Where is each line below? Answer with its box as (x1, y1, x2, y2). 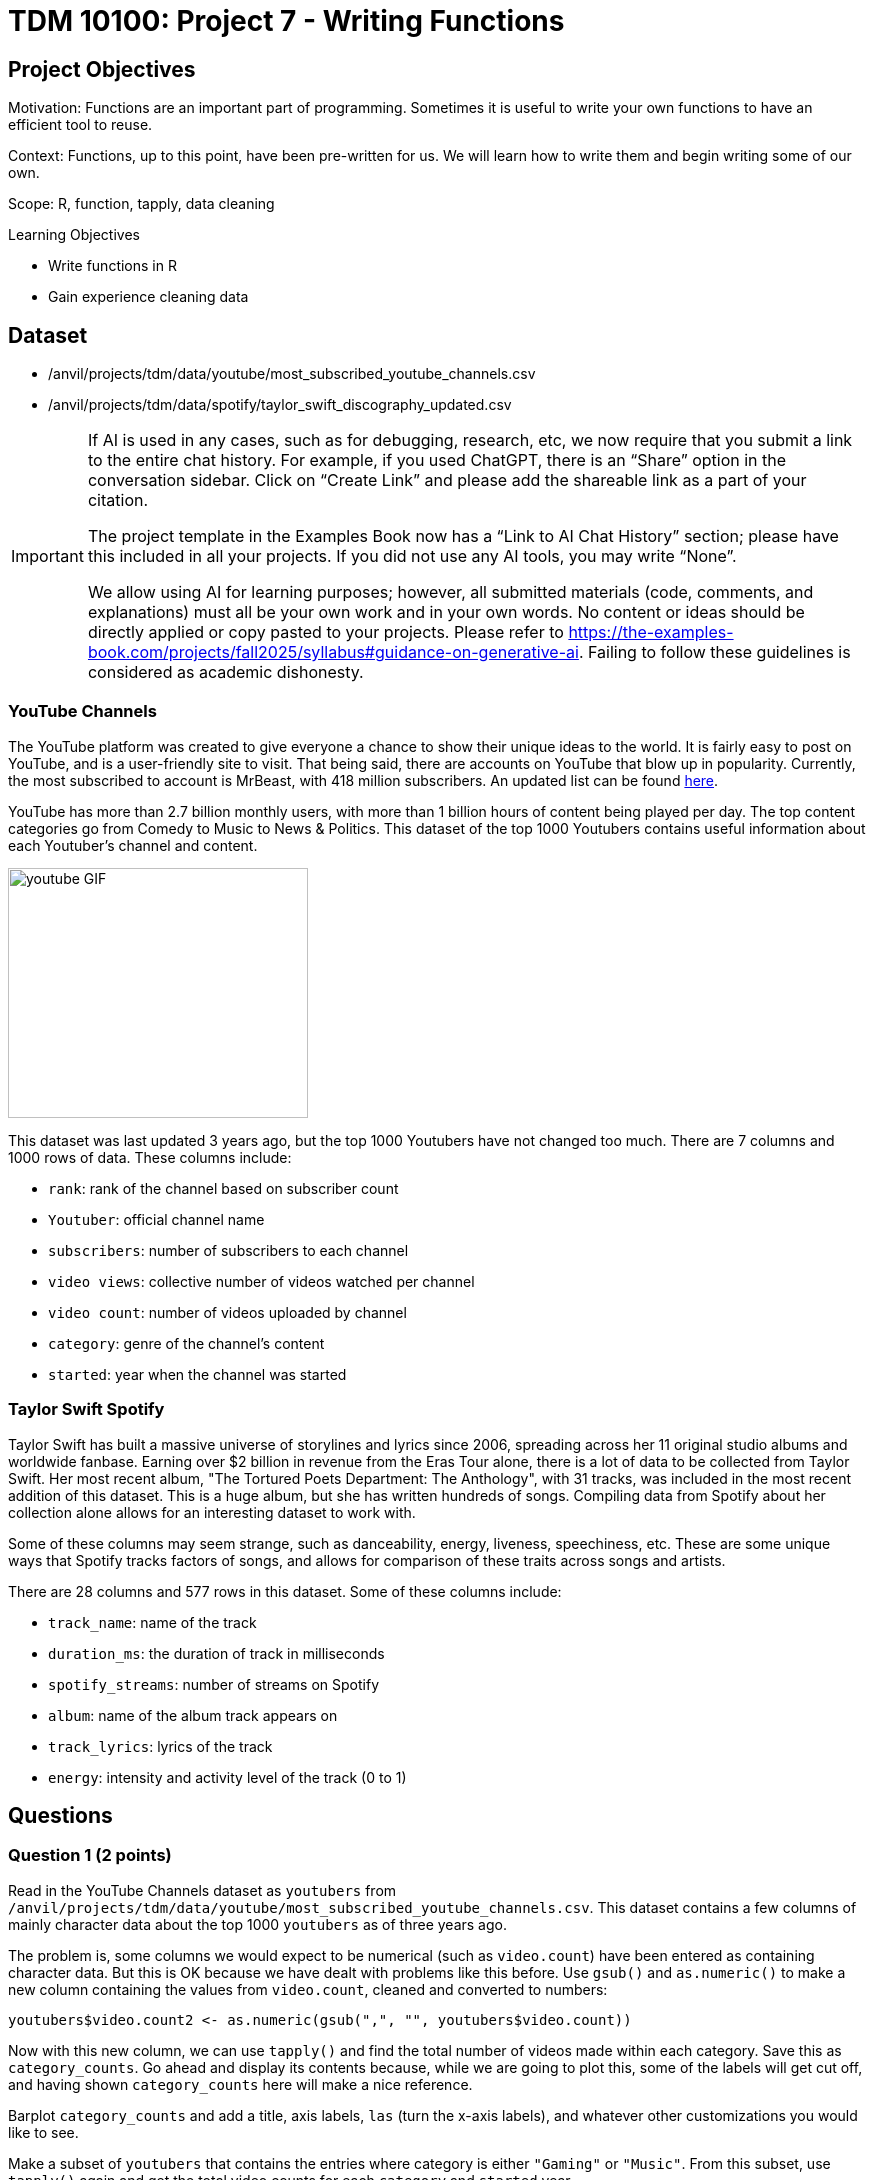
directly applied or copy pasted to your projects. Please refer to (87, 622, 564, 643)
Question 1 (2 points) (8, 1845, 172, 1866)
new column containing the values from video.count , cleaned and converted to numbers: (8, 1980, 608, 1998)
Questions (8, 1802, 113, 1828)
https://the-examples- (568, 622, 734, 643)
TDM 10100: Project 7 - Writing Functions (8, 4, 565, 38)
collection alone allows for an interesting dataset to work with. (8, 1503, 416, 1521)
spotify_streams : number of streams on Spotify (48, 1675, 380, 1693)
